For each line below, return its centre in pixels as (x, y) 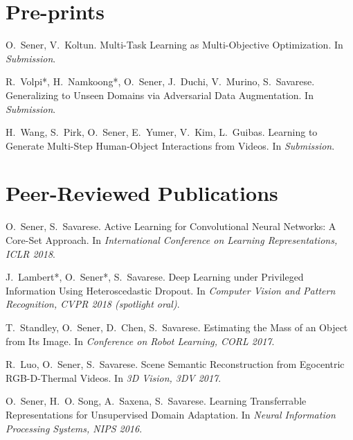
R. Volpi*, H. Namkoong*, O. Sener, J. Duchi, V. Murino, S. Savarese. (160, 81)
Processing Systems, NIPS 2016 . (74, 428)
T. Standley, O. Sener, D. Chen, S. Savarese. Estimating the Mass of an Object (177, 327)
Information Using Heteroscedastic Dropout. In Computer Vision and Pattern (171, 290)
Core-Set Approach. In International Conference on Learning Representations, (172, 240)
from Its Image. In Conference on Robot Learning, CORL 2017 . (140, 341)
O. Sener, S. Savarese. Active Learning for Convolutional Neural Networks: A (171, 226)
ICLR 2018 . (30, 253)
